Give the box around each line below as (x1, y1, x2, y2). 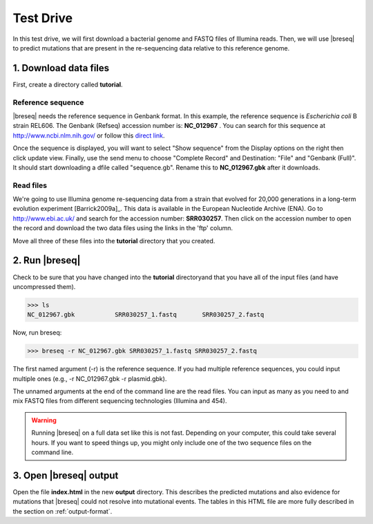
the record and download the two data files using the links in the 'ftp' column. (12, 224, 233, 232)
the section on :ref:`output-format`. (12, 507, 113, 515)
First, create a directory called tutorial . (12, 80, 124, 88)
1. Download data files (12, 62, 110, 74)
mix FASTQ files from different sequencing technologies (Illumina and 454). (12, 397, 227, 405)
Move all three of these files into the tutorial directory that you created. (12, 236, 216, 245)
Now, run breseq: (12, 328, 62, 337)
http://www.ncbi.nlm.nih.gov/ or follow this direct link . (12, 131, 165, 140)
